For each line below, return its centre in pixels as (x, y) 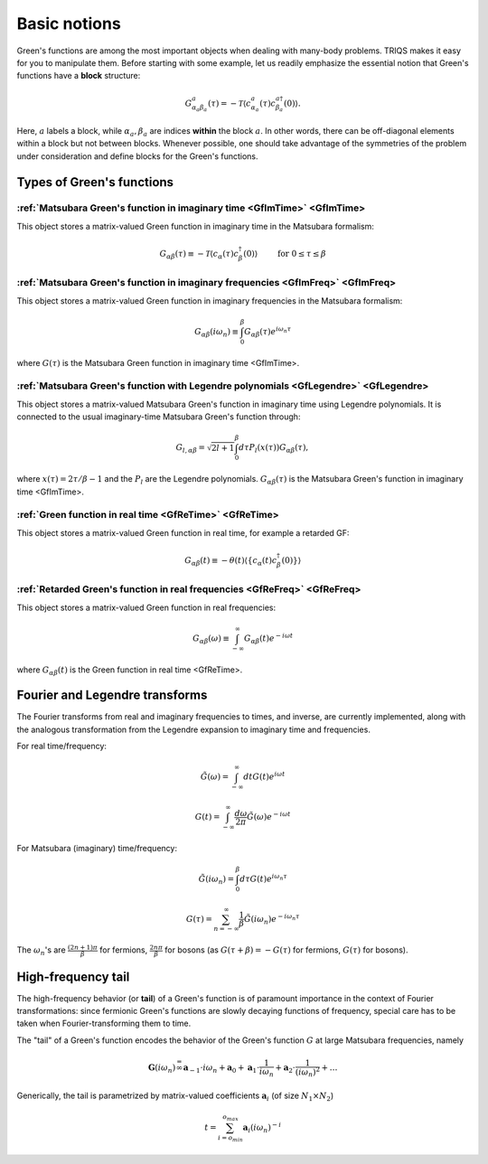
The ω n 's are (42, 951)
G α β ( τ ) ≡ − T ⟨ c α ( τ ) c (199, 255)
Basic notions (69, 23)
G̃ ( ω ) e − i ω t (269, 816)
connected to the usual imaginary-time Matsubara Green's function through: (159, 417)
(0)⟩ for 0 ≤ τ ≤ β (285, 253)
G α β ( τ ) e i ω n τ (268, 332)
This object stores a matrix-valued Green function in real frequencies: (146, 607)
